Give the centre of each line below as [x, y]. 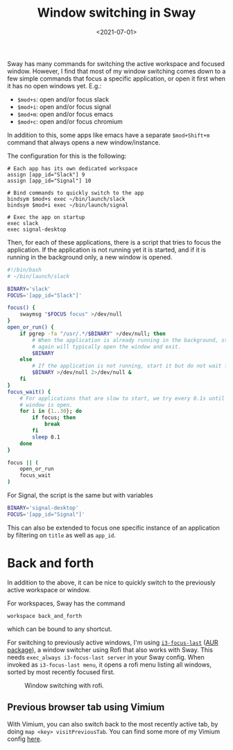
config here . [25, 739]
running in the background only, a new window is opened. [90, 257]
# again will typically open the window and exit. [107, 347]
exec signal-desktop [37, 229]
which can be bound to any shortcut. [60, 629]
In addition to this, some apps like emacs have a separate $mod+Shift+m [109, 135]
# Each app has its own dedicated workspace [72, 168]
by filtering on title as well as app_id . [62, 535]
